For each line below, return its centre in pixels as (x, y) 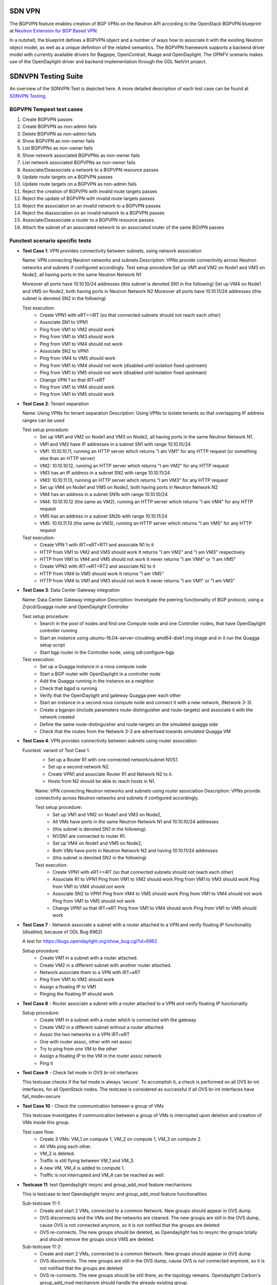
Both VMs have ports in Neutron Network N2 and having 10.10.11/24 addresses (135, 850)
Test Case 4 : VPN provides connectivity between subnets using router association (110, 741)
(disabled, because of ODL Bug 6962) (62, 932)
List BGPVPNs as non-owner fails (58, 148)
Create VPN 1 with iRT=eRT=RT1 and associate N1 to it (97, 545)
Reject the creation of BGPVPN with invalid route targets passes (90, 191)
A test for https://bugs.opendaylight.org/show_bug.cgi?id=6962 (90, 941)
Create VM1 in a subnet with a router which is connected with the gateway (118, 1020)
